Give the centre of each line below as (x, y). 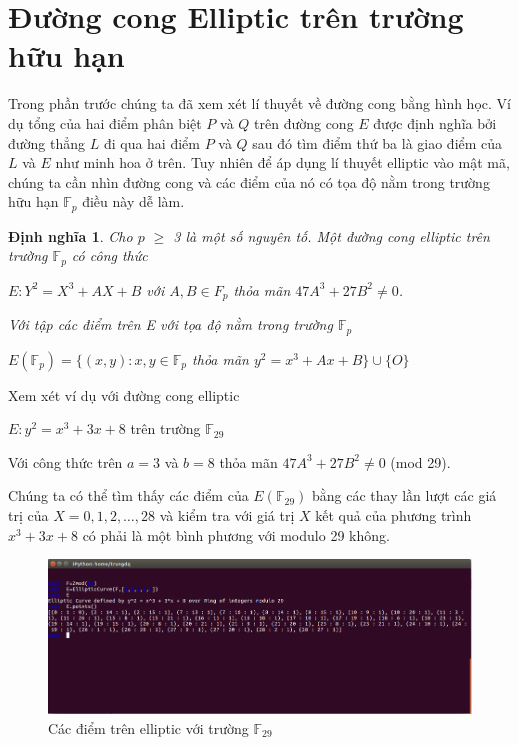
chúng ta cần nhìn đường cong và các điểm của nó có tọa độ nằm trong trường (249, 181)
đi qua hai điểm (151, 142)
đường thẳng (47, 142)
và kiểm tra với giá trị (227, 515)
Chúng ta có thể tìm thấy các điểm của (128, 495)
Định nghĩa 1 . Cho (70, 235)
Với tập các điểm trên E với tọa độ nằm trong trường (170, 324)
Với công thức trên (65, 461)
